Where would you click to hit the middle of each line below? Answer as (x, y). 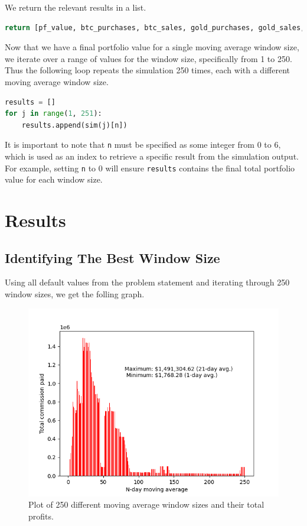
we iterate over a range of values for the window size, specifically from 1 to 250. (148, 58)
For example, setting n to (50, 168)
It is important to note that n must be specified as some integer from (130, 145)
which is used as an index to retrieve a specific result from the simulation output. (152, 156)
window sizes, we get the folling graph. (75, 294)
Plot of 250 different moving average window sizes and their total (146, 504)
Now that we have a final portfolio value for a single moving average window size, (152, 47)
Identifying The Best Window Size (112, 257)
